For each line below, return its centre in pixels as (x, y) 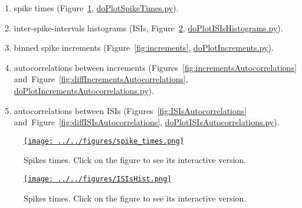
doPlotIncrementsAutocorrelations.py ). (84, 90)
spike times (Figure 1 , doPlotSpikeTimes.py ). (96, 8)
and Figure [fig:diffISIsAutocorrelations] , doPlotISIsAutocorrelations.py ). (147, 122)
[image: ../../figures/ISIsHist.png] (98, 179)
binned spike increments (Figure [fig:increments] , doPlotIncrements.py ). (144, 48)
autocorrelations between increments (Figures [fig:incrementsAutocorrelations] (155, 67)
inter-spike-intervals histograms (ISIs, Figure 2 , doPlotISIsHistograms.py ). (148, 27)
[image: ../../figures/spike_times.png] (104, 141)
